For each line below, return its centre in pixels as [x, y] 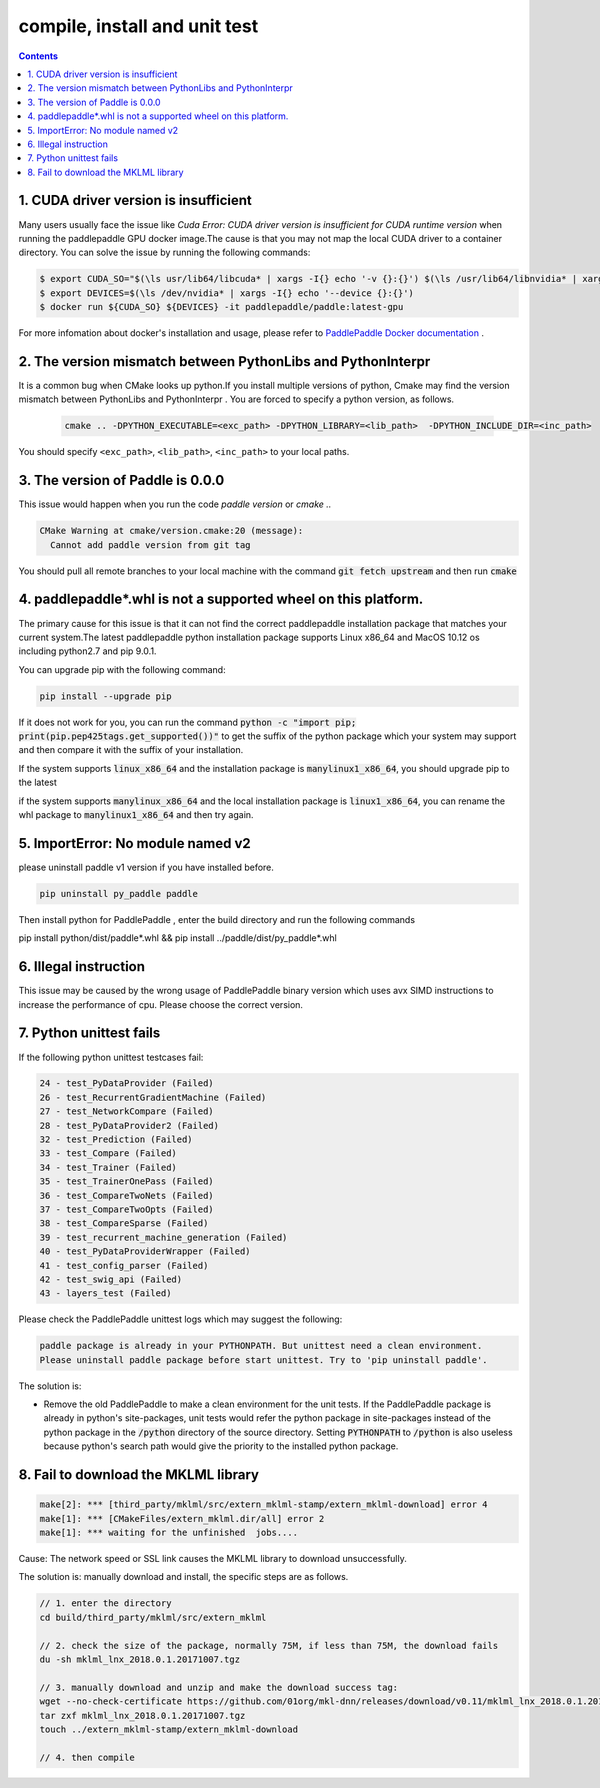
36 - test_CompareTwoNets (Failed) [126, 1195]
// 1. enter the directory [105, 1603]
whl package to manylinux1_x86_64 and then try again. [136, 815]
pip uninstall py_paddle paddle [119, 893]
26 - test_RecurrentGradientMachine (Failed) [153, 1097]
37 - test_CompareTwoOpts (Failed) [126, 1209]
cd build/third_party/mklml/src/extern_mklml [153, 1617]
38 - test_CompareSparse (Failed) [124, 1223]
